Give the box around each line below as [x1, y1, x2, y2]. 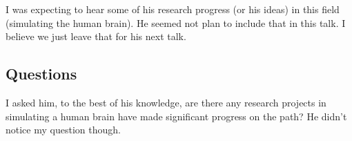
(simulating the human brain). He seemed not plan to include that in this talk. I [6, 15, 346, 30]
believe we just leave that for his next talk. [6, 29, 186, 44]
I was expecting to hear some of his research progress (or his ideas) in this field [6, 2, 340, 16]
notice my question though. [6, 122, 121, 137]
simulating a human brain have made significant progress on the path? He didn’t [6, 109, 347, 123]
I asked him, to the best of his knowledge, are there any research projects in [6, 95, 326, 109]
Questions [6, 63, 77, 84]
